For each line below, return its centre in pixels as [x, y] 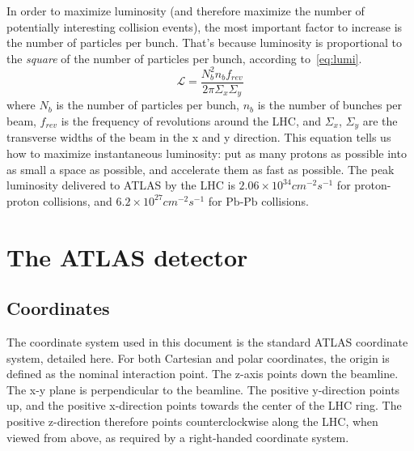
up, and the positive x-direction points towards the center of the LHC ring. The [204, 405]
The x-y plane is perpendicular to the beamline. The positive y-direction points [203, 389]
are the [380, 120]
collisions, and [78, 200]
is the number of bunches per [330, 105]
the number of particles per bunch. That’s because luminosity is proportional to [205, 43]
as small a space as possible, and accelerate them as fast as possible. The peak [201, 169]
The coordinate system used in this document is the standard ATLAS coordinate [207, 341]
